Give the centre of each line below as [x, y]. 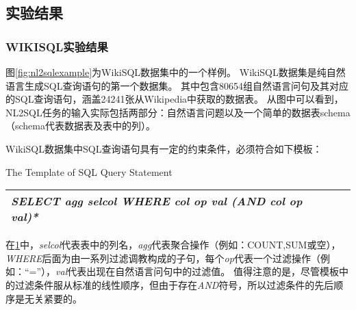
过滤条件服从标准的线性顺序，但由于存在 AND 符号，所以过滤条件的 [165, 284]
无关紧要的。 [53, 298]
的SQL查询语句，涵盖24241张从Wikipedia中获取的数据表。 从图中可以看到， [175, 99]
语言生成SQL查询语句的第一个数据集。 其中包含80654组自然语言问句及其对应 [177, 85]
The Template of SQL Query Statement [89, 171]
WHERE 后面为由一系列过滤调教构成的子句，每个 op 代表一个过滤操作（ [163, 258]
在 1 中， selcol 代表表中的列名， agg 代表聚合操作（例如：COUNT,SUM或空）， [173, 245]
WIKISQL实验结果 [57, 46]
